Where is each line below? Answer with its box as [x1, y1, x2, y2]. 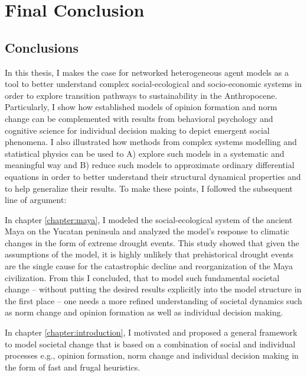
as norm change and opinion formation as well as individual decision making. [5, 306, 283, 318]
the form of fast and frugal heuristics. [5, 360, 141, 373]
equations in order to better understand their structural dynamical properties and [5, 170, 301, 182]
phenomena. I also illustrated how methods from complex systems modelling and [5, 136, 297, 148]
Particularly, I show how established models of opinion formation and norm [5, 101, 277, 113]
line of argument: [5, 194, 67, 206]
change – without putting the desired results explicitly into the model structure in [5, 283, 302, 295]
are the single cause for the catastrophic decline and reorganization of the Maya [5, 260, 293, 272]
